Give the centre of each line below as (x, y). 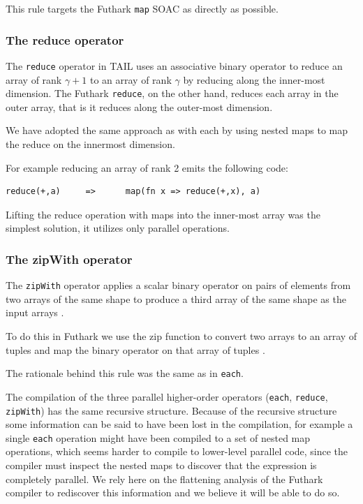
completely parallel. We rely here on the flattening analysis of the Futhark (164, 479)
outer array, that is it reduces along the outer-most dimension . (139, 106)
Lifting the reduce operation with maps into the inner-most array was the (163, 214)
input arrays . (35, 312)
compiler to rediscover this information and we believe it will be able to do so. (173, 492)
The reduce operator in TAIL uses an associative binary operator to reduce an (174, 65)
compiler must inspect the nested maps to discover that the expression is (161, 465)
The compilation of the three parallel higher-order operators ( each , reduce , (167, 396)
